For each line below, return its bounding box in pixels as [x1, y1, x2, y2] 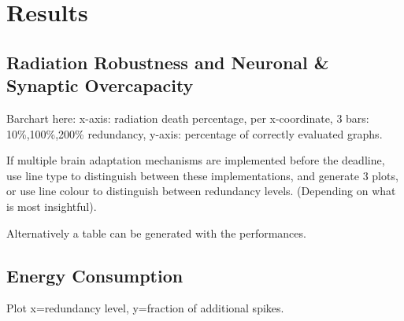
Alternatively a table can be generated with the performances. [6, 224, 306, 241]
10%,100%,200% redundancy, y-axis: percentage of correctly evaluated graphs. [6, 125, 383, 142]
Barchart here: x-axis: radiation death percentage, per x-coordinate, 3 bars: [6, 109, 369, 126]
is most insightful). [6, 197, 97, 214]
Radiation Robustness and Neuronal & [6, 50, 329, 74]
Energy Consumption [6, 263, 183, 287]
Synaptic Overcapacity [6, 73, 194, 98]
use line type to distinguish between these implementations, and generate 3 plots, [6, 167, 398, 183]
